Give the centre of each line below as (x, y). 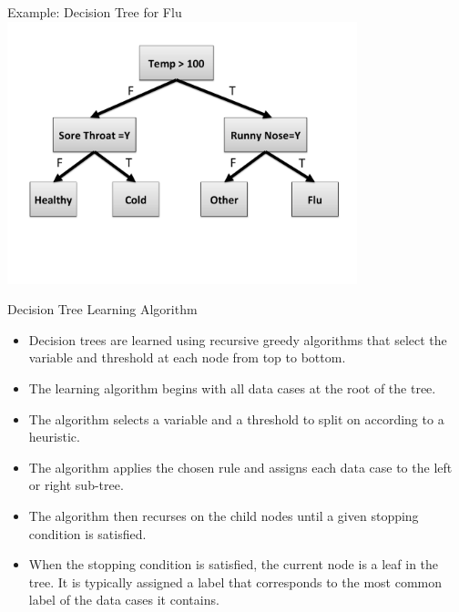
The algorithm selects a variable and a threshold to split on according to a (236, 418)
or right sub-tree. (76, 485)
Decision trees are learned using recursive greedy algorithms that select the (238, 339)
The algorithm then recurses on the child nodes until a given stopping (224, 515)
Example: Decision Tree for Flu (95, 12)
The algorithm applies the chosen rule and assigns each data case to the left (240, 467)
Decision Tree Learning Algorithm (102, 309)
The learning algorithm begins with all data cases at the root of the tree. (232, 388)
